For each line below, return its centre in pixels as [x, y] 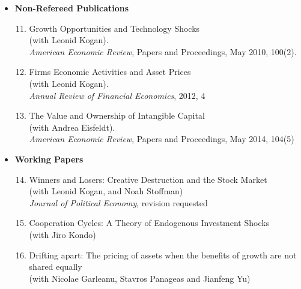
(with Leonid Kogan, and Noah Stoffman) [106, 191]
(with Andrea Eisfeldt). [72, 127]
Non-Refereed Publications [72, 8]
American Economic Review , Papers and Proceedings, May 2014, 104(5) [162, 139]
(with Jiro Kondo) [62, 234]
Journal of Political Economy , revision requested [118, 202]
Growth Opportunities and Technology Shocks [114, 28]
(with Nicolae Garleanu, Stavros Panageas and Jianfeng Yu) [140, 278]
